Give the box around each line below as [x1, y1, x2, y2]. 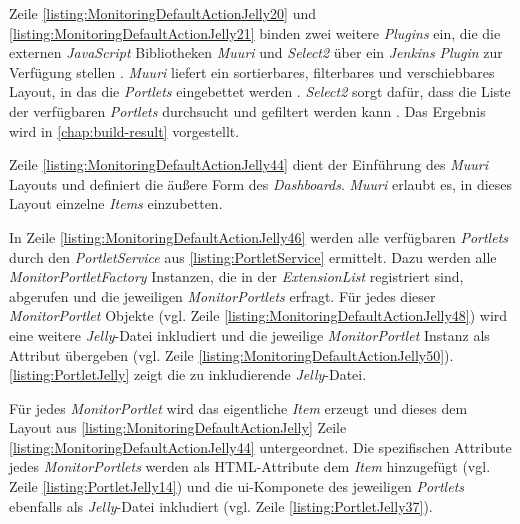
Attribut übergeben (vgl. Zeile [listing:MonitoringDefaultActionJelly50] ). [9, 344, 454, 365]
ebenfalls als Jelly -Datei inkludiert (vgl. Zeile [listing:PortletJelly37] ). [9, 495, 433, 516]
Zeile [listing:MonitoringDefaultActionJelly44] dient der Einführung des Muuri [9, 154, 488, 175]
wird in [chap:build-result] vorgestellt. [9, 120, 240, 141]
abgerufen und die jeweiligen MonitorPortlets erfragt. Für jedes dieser [9, 285, 436, 306]
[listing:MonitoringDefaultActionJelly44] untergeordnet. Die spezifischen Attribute [9, 436, 512, 457]
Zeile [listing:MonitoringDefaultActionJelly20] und [9, 3, 317, 23]
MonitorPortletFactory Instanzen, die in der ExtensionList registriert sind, [9, 266, 464, 287]
